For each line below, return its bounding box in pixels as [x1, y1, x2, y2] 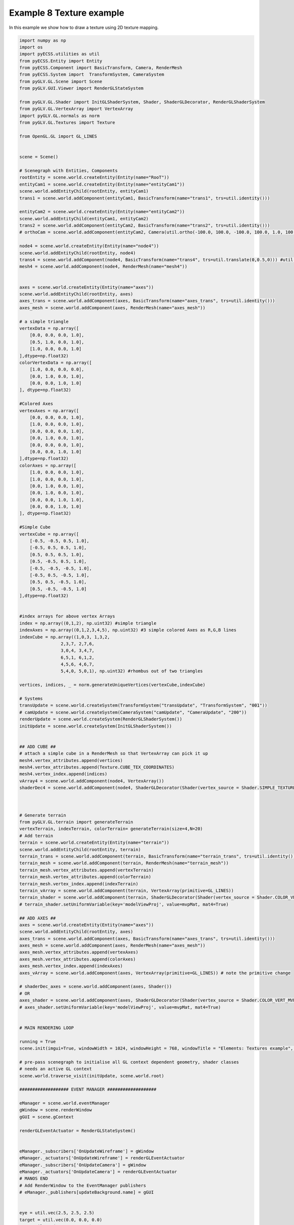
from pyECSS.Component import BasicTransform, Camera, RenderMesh [19, 65, 182, 71]
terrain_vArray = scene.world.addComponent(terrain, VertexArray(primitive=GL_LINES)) [19, 887, 234, 893]
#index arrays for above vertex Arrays [19, 613, 115, 619]
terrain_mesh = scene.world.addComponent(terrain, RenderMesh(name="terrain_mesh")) [19, 860, 229, 866]
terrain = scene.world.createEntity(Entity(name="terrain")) [19, 840, 170, 845]
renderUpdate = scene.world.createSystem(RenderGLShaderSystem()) [19, 716, 182, 722]
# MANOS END [19, 1176, 49, 1181]
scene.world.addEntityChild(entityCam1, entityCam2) [19, 216, 149, 221]
